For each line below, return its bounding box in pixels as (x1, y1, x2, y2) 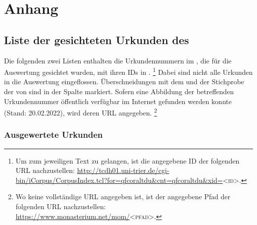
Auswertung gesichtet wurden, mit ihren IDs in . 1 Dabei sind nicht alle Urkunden (4, 65, 253, 77)
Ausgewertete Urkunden (4, 128, 103, 141)
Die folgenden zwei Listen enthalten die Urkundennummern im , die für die (4, 55, 232, 65)
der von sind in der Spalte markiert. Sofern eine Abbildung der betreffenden (4, 86, 234, 97)
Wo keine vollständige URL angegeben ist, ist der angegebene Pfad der (15, 191, 230, 202)
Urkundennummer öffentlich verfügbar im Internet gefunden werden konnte (4, 96, 232, 106)
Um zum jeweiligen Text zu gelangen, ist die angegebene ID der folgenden (15, 155, 240, 166)
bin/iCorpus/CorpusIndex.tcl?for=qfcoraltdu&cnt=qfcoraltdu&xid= (15, 174, 223, 185)
